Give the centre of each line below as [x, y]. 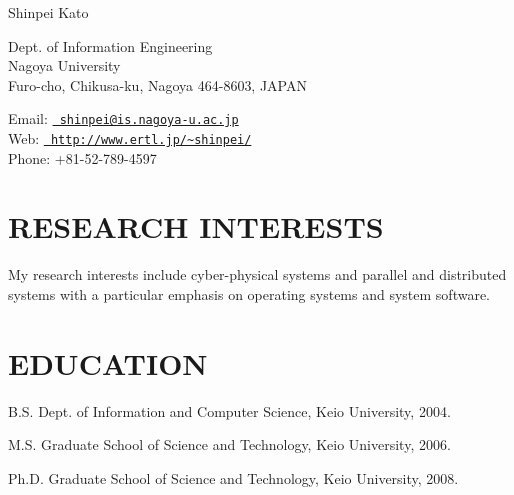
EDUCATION [108, 362]
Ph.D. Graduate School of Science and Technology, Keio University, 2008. [233, 477]
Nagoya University [64, 65]
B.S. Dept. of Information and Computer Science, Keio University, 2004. [229, 410]
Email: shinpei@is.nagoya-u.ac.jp [123, 118]
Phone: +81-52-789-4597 [82, 157]
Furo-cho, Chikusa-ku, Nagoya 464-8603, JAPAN [157, 84]
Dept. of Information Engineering [110, 45]
